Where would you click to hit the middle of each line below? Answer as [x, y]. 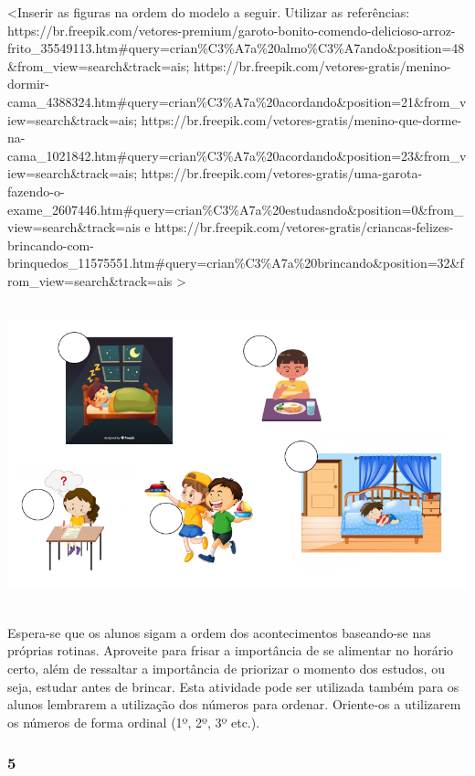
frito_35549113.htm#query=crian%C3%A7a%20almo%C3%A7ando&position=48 [236, 48]
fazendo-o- [36, 191]
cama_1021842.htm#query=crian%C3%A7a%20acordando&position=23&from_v [237, 155]
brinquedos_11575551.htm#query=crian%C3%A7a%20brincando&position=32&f [236, 263]
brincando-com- [51, 244]
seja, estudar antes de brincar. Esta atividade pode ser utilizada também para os [233, 686]
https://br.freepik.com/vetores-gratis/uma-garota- [282, 173]
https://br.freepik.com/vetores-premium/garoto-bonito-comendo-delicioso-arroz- [232, 30]
